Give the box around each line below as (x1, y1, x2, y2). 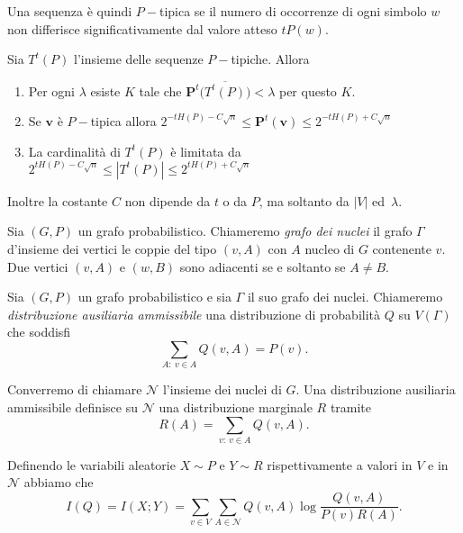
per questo (278, 81, 337, 100)
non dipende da (124, 191, 211, 210)
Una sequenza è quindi (7, 2, 132, 20)
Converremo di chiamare (7, 380, 142, 399)
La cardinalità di (28, 141, 121, 160)
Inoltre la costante (7, 191, 108, 210)
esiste (90, 81, 121, 100)
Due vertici (7, 257, 68, 276)
